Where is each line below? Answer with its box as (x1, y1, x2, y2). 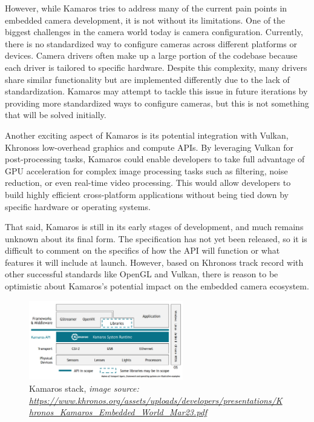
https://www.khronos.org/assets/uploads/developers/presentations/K (29, 394, 283, 406)
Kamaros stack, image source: (29, 381, 139, 394)
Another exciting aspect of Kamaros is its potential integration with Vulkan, (5, 128, 289, 141)
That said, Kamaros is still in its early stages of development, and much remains (5, 220, 304, 233)
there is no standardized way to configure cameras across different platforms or (5, 37, 297, 50)
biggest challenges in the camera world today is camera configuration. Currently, (5, 25, 303, 38)
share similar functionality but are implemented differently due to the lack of (5, 73, 290, 85)
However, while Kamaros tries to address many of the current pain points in (5, 2, 287, 14)
